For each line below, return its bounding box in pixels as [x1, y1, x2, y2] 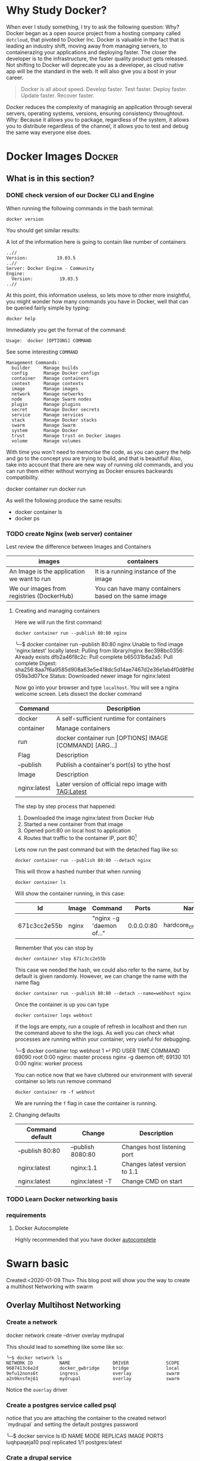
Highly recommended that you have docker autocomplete [14, 1236, 157, 1243]
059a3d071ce [14, 672, 49, 680]
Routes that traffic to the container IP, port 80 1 [23, 833, 137, 841]
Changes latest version [121, 1160, 186, 1168]
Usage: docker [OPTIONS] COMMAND [6, 337, 92, 343]
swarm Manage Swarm [11, 422, 76, 428]
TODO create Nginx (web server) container [6, 529, 133, 538]
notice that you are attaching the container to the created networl [6, 1414, 167, 1422]
